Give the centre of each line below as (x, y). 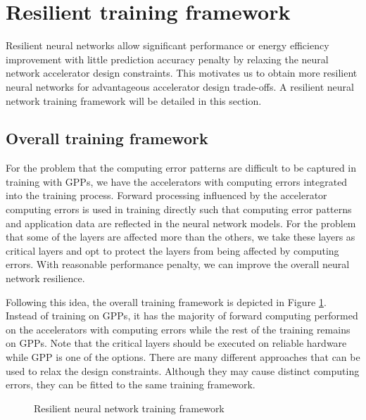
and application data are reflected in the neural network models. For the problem (181, 223)
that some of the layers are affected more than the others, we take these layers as (181, 237)
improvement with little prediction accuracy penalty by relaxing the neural (167, 59)
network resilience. (45, 278)
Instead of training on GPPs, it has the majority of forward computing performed (182, 316)
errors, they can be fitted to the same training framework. (131, 384)
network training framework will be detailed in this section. (134, 100)
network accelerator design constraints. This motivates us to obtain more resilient (182, 73)
